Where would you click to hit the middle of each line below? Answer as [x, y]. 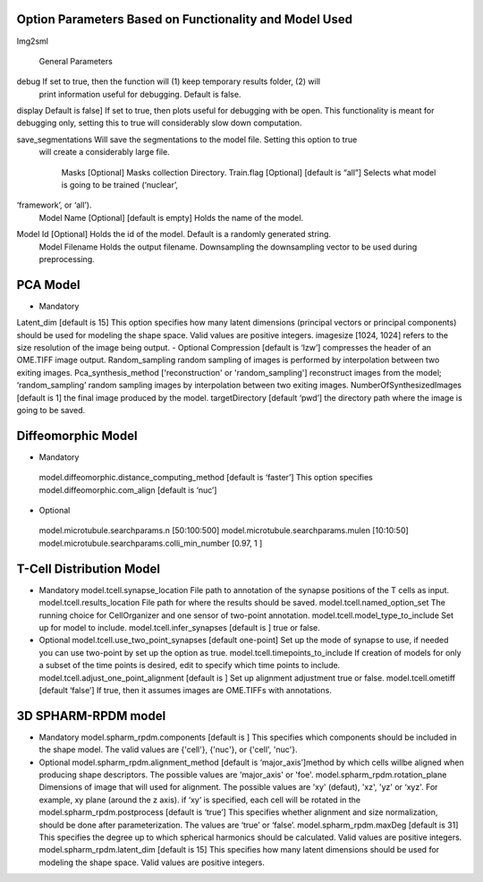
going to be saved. [51, 411]
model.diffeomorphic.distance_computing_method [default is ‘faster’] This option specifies [206, 478]
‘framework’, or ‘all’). [54, 205]
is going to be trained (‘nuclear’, [120, 185]
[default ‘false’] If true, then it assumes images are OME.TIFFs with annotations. [186, 690]
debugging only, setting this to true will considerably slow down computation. [159, 123]
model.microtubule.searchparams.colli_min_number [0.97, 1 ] [151, 543]
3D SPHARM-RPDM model [91, 716]
